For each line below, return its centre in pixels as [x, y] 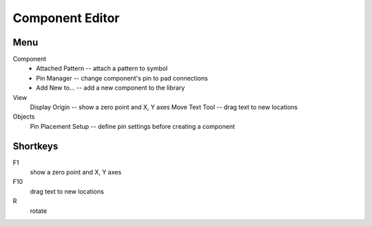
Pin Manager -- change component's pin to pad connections [122, 78]
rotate [39, 211]
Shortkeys [35, 146]
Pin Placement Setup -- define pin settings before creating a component [133, 126]
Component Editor [66, 18]
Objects [24, 116]
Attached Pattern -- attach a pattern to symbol [102, 68]
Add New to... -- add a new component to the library [111, 88]
